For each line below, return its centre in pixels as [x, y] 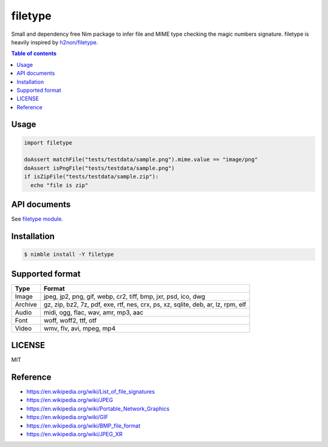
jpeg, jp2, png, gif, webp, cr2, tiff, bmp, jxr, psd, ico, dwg [125, 296]
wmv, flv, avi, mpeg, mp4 [79, 328]
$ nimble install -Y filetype [69, 254]
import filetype [48, 142]
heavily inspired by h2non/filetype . [55, 42]
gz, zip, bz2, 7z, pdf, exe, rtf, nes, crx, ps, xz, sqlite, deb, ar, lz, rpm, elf [145, 304]
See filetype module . [37, 219]
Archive [26, 304]
